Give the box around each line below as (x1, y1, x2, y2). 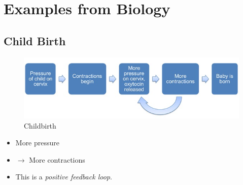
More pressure (15, 137, 60, 148)
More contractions (29, 154, 85, 165)
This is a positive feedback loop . (15, 171, 112, 182)
